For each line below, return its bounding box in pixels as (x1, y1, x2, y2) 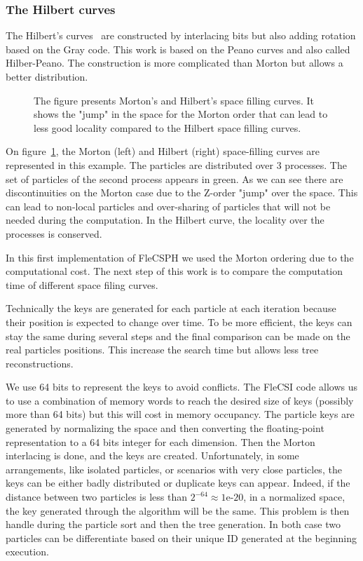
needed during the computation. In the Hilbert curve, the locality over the (6, 212, 324, 227)
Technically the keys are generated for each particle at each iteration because (6, 301, 336, 316)
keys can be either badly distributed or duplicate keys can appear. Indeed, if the (6, 475, 350, 490)
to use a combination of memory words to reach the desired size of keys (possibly (6, 393, 354, 407)
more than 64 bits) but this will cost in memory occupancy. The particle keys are (6, 407, 355, 421)
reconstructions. (6, 356, 74, 370)
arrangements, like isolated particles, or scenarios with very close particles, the (6, 461, 342, 476)
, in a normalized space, (243, 489, 345, 504)
